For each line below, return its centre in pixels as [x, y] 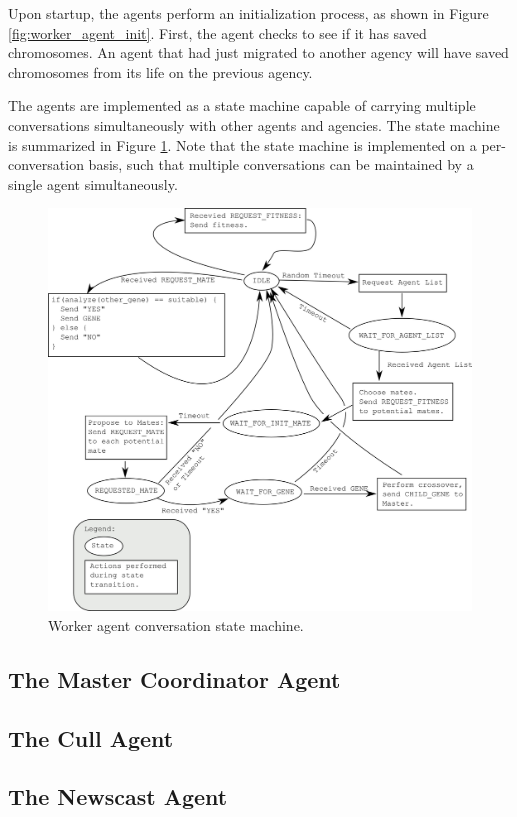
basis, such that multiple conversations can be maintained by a [281, 164]
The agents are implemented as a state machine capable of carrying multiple [242, 105]
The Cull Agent [91, 737]
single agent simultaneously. [93, 183]
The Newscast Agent [118, 796]
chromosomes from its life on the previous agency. [160, 71]
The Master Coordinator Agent [174, 678]
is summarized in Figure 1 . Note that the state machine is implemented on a [242, 144]
